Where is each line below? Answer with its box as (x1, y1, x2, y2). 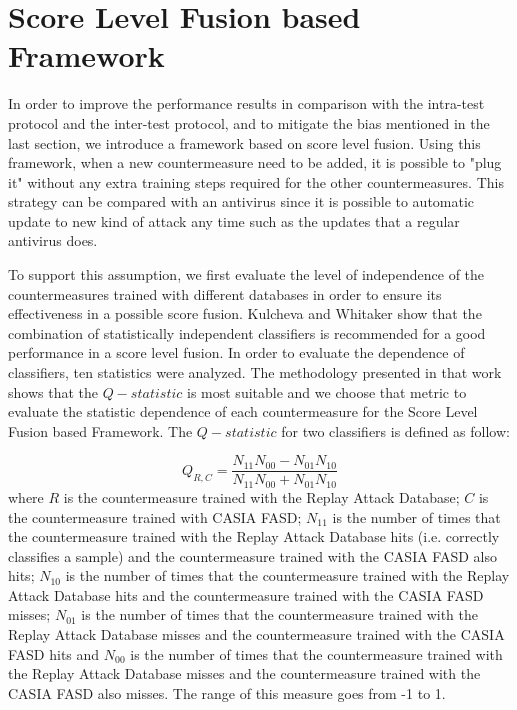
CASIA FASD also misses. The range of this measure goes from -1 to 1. (8, 682, 446, 703)
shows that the (8, 381, 98, 402)
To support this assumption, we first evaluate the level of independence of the (8, 264, 485, 285)
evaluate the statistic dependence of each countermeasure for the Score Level (8, 401, 478, 422)
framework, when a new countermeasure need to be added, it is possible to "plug (8, 152, 502, 173)
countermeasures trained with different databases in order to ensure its (8, 283, 442, 304)
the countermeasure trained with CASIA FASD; (8, 506, 302, 527)
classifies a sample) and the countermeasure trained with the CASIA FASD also (8, 545, 497, 566)
